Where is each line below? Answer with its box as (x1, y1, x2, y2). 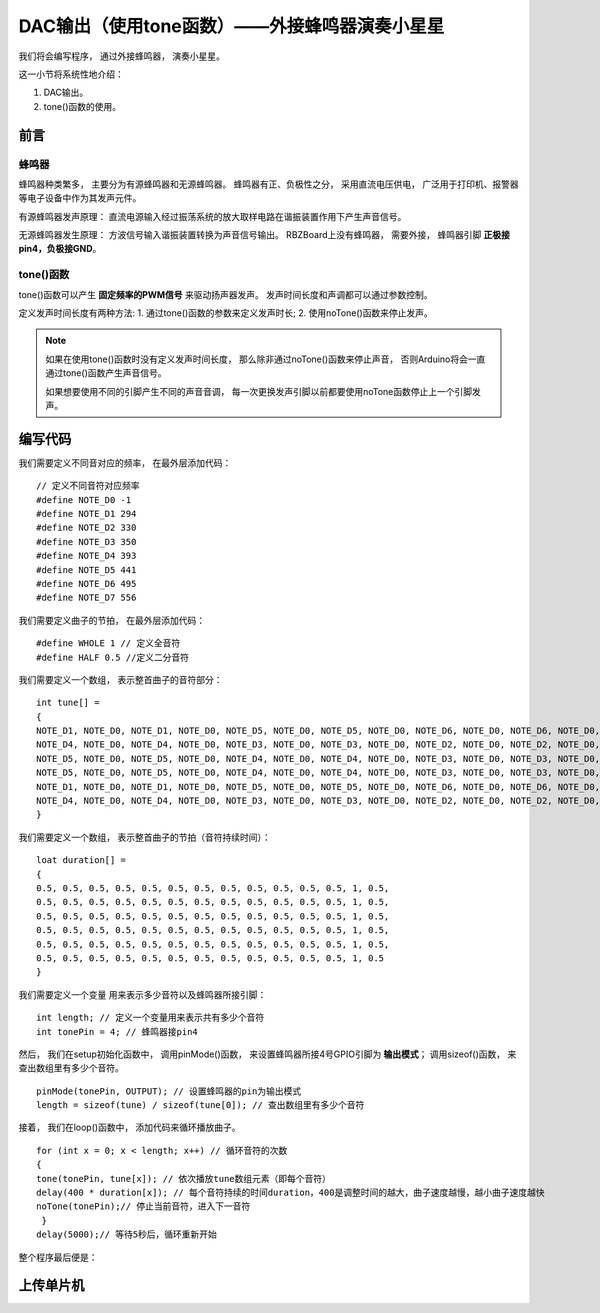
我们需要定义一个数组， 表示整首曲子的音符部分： (18, 673, 223, 685)
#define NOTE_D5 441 (36, 564, 137, 575)
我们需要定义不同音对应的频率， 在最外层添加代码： (18, 456, 232, 469)
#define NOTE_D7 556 (36, 592, 137, 604)
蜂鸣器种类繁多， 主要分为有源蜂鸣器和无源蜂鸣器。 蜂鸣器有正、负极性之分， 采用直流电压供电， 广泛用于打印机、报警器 (18, 178, 519, 190)
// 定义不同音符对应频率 (36, 480, 140, 492)
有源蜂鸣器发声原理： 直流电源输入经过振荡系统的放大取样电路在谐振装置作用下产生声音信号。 (18, 210, 407, 222)
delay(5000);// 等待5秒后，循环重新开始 (36, 1229, 217, 1240)
